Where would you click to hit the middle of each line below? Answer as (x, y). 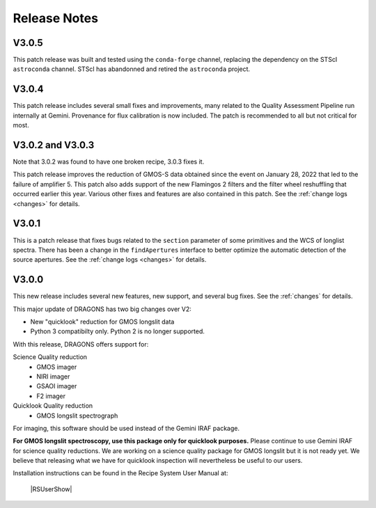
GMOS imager (57, 367)
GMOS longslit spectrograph (77, 415)
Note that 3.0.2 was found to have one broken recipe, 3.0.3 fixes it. (109, 162)
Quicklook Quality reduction (53, 406)
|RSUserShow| (51, 489)
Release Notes (56, 18)
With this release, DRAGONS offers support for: (81, 344)
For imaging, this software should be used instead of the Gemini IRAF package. (126, 428)
